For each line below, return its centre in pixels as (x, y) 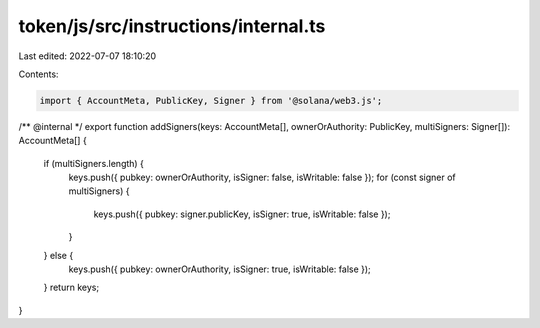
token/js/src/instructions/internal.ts (172, 26)
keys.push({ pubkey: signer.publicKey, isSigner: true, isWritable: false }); (242, 214)
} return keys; (71, 287)
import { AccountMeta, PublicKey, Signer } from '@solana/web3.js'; (211, 100)
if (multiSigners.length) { (94, 163)
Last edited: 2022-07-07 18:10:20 (87, 56)
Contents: (38, 74)
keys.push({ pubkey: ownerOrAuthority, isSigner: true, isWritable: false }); (220, 269)
